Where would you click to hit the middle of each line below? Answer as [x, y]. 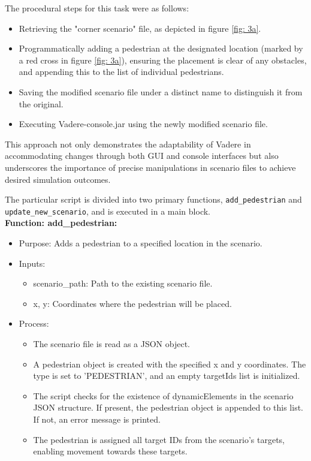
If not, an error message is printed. [97, 419]
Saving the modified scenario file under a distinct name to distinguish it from [161, 91]
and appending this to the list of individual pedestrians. [121, 72]
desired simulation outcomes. [58, 179]
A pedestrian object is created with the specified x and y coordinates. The [170, 364]
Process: [34, 323]
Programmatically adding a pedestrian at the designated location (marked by [161, 48]
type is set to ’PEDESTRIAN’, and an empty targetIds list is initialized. [167, 376]
